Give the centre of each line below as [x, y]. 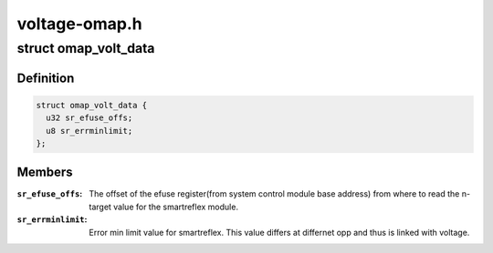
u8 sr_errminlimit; [89, 131]
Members [45, 172]
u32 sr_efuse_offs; [89, 118]
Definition [46, 78]
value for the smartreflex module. [176, 207]
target [100, 207]
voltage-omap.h [79, 24]
